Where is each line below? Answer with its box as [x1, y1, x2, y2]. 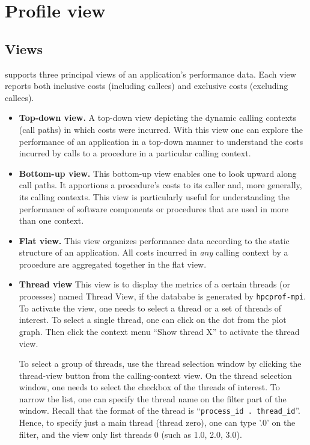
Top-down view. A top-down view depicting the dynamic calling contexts [19, 111, 297, 124]
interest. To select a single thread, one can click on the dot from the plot [19, 313, 287, 326]
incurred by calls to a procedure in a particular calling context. [19, 147, 251, 159]
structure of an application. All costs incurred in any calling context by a [19, 246, 288, 259]
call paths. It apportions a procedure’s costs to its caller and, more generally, [19, 179, 302, 191]
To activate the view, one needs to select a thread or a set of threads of [19, 301, 282, 314]
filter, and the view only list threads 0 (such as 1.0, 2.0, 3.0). [19, 428, 242, 440]
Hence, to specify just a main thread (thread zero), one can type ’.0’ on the [19, 416, 296, 429]
